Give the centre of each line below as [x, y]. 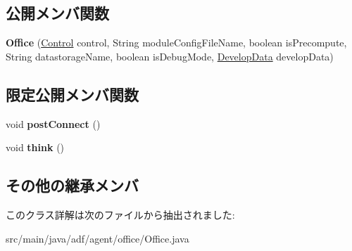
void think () [35, 147]
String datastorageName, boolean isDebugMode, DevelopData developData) [170, 56]
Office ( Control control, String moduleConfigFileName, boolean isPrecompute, [176, 43]
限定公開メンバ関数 [72, 94]
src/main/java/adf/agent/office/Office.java [98, 238]
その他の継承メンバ [72, 185]
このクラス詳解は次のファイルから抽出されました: [120, 214]
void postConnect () [53, 123]
